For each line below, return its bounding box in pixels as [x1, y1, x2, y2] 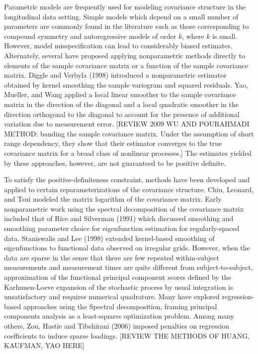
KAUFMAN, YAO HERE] [4, 340, 85, 351]
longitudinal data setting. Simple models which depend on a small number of [4, 11, 239, 21]
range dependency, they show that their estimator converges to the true [4, 138, 222, 148]
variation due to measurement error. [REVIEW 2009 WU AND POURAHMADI [4, 118, 250, 129]
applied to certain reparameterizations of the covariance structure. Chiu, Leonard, [4, 184, 254, 194]
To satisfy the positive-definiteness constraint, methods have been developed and [4, 174, 250, 185]
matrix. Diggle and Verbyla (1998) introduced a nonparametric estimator [4, 70, 227, 80]
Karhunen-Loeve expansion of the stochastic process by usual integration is [4, 281, 233, 292]
